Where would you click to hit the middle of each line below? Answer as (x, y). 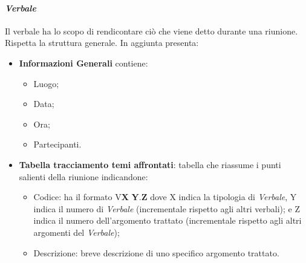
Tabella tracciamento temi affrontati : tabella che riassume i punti (150, 164)
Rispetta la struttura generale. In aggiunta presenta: (102, 43)
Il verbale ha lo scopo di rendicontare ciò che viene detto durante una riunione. (151, 31)
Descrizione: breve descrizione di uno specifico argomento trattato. (156, 252)
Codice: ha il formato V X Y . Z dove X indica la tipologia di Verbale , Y (165, 197)
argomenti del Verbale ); (76, 232)
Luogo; (46, 83)
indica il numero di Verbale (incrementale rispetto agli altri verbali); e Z (167, 208)
